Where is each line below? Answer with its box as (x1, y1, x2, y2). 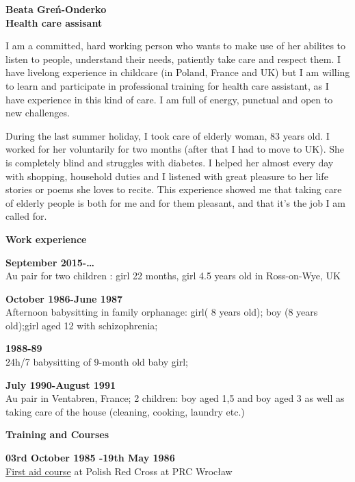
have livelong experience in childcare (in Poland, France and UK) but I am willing (5, 65, 350, 79)
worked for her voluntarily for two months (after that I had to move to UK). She (5, 142, 344, 156)
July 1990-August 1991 (5, 377, 116, 392)
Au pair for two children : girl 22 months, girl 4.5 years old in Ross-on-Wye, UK (5, 268, 341, 283)
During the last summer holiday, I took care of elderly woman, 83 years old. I (5, 128, 330, 142)
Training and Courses (5, 427, 109, 442)
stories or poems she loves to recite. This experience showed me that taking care (5, 182, 342, 196)
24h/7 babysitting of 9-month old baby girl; (5, 355, 188, 369)
